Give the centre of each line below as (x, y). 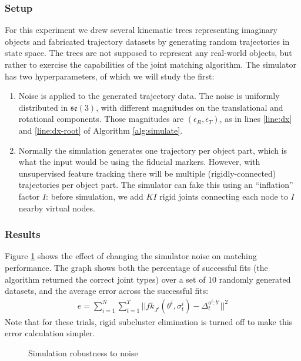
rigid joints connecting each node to (224, 196)
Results (23, 234)
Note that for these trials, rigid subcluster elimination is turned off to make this (149, 321)
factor (29, 196)
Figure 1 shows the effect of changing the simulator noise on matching (131, 256)
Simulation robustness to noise (83, 353)
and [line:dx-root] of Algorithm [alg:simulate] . (101, 130)
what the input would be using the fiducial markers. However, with (139, 162)
